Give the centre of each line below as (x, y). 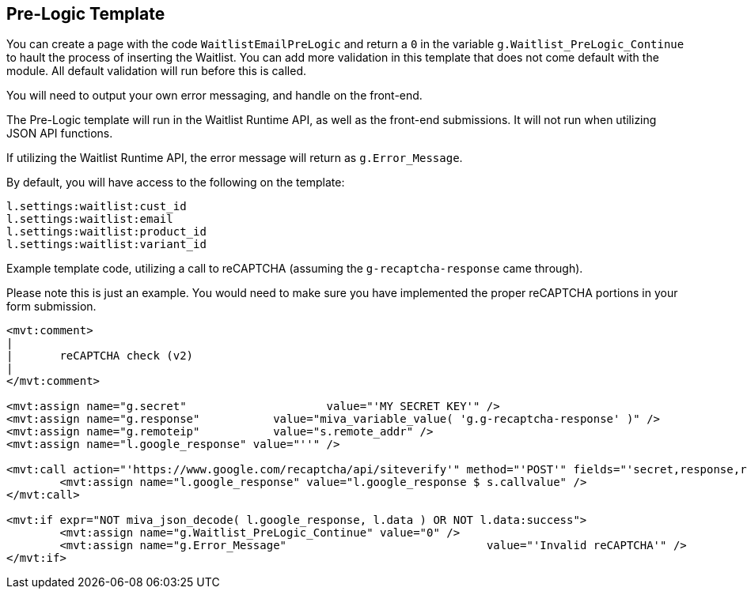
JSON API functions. (60, 134)
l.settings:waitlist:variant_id (106, 245)
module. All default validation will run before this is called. (157, 71)
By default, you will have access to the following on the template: (176, 183)
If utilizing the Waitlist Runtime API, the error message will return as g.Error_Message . (235, 158)
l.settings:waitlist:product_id (106, 232)
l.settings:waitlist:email (90, 219)
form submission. (51, 307)
